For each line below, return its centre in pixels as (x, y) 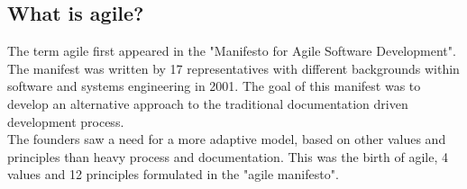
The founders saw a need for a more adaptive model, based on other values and (227, 139)
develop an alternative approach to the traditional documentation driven (208, 103)
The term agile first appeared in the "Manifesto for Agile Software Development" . (232, 51)
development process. (66, 121)
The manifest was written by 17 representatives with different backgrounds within (233, 68)
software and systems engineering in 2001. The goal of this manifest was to (214, 86)
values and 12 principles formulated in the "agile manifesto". (173, 174)
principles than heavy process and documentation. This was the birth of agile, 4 (228, 156)
